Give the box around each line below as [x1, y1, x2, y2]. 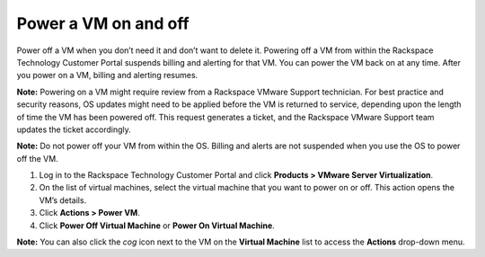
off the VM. [16, 153, 58, 164]
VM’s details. [39, 194, 87, 206]
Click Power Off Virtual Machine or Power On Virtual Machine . [39, 220, 276, 231]
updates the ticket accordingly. [16, 124, 132, 135]
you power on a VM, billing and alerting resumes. [16, 70, 198, 81]
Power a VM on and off [16, 13, 190, 33]
